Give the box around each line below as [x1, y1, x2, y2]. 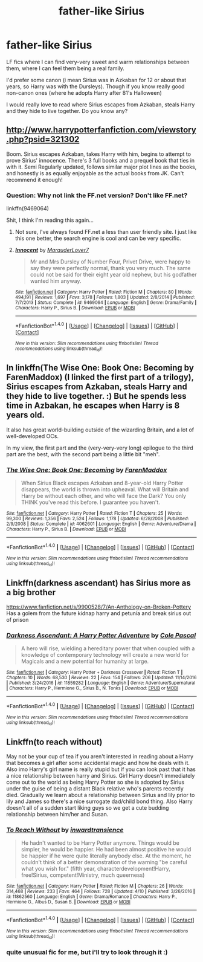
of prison [6, 616, 29, 623]
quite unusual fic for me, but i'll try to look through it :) [6, 948, 168, 957]
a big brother [6, 587, 56, 598]
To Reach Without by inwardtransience [6, 825, 124, 834]
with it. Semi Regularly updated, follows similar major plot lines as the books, [6, 163, 197, 170]
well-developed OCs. [6, 432, 59, 439]
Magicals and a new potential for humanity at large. [21, 657, 149, 665]
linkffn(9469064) [6, 205, 50, 212]
